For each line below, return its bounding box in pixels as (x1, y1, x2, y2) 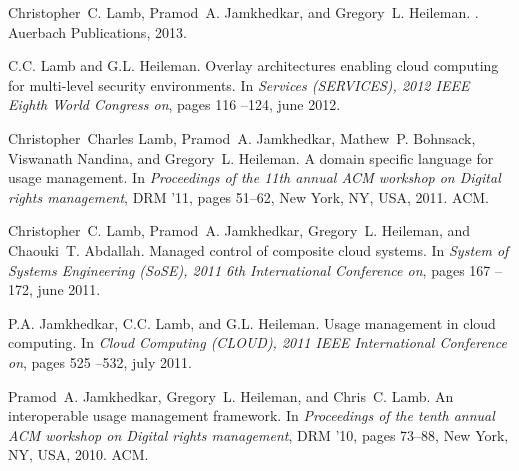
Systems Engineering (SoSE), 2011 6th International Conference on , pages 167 (8, 259, 491, 280)
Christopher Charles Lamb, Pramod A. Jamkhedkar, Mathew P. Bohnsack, (8, 127, 476, 148)
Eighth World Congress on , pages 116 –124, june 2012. (8, 94, 341, 115)
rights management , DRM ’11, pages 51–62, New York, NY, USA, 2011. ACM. (8, 186, 489, 207)
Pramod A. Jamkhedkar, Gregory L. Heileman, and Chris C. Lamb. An (8, 385, 454, 406)
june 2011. (37, 279, 101, 300)
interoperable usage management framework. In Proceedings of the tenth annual (8, 405, 495, 426)
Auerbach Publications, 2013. (8, 21, 187, 42)
